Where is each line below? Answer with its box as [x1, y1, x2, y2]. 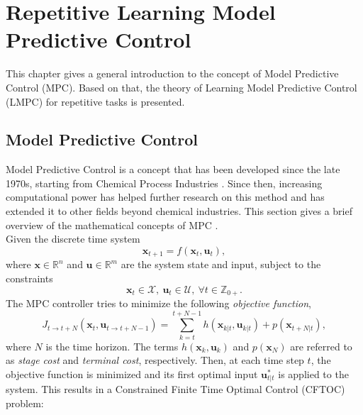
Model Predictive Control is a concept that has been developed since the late [6, 162, 340, 177]
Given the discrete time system [6, 231, 140, 246]
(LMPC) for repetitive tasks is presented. [6, 94, 185, 109]
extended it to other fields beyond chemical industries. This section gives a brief [6, 204, 353, 218]
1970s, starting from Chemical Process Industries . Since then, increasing [6, 175, 323, 190]
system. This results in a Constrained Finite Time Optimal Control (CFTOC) [6, 382, 345, 397]
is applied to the [278, 366, 349, 381]
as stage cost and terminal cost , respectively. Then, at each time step [6, 353, 304, 367]
